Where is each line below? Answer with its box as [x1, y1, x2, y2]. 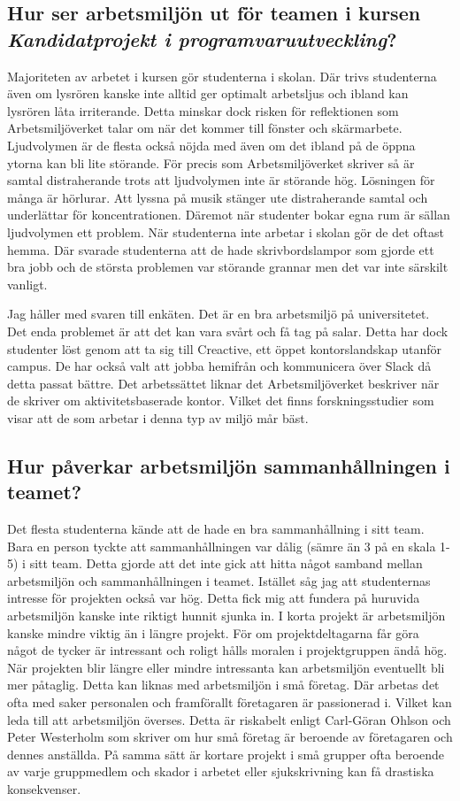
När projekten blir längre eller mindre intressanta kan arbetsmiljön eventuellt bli [7, 658, 445, 676]
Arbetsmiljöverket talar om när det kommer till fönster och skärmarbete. [7, 119, 402, 137]
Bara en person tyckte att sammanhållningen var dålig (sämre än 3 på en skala [7, 536, 436, 555]
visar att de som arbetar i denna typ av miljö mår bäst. [7, 408, 309, 427]
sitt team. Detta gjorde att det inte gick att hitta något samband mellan [29, 554, 423, 573]
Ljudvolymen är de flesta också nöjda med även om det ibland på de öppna [7, 135, 416, 154]
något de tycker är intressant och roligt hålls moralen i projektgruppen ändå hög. [7, 641, 448, 659]
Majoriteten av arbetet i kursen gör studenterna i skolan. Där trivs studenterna [7, 66, 437, 85]
